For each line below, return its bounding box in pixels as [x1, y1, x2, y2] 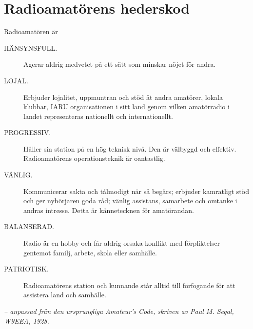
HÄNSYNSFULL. [4, 42, 58, 53]
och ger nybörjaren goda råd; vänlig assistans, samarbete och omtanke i [23, 195, 237, 206]
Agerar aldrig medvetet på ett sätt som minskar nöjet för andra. [23, 59, 216, 69]
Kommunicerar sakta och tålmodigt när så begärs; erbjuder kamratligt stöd [23, 186, 249, 196]
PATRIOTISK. [4, 264, 49, 274]
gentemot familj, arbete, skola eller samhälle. [23, 247, 157, 257]
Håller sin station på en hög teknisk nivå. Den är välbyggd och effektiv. [23, 143, 236, 154]
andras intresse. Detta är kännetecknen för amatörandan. [23, 205, 194, 215]
